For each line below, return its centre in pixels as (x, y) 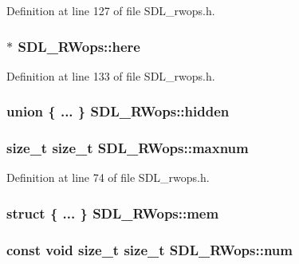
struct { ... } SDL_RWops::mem (113, 213)
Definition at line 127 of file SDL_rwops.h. (111, 10)
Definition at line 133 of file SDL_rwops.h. (111, 75)
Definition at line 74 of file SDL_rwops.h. (108, 177)
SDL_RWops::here (79, 46)
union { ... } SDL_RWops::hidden (118, 111)
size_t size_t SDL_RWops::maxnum (128, 148)
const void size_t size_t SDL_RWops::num (149, 249)
